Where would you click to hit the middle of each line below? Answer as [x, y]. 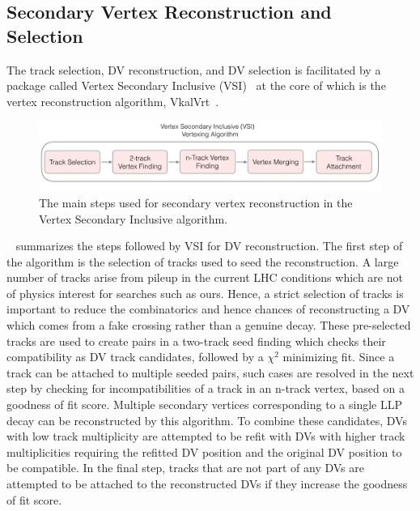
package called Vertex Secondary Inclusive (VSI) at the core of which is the [196, 85]
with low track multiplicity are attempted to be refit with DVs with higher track [206, 436]
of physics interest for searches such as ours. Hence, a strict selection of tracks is [205, 293]
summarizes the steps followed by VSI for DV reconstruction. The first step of [209, 246]
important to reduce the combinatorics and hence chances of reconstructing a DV [208, 309]
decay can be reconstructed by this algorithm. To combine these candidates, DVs [207, 420]
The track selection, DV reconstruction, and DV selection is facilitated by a [194, 69]
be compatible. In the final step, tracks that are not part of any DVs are [185, 468]
